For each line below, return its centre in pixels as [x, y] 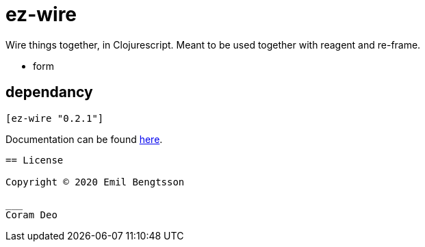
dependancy [49, 92]
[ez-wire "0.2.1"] [55, 118]
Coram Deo [31, 214]
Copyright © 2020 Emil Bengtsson [95, 182]
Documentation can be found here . [84, 139]
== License [35, 160]
